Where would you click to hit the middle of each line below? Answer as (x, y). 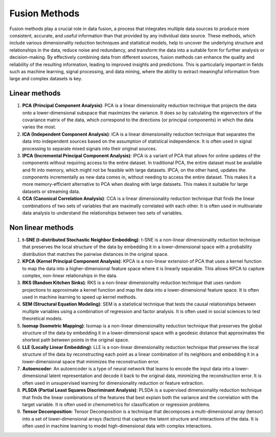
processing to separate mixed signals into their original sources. (89, 148)
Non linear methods (42, 227)
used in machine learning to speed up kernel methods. (80, 297)
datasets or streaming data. (51, 191)
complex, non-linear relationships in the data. (70, 275)
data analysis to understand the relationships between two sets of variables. (102, 213)
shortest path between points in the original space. (76, 340)
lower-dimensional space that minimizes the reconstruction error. (91, 361)
